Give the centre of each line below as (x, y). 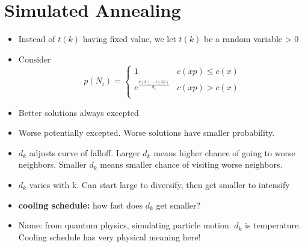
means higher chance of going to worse (224, 152)
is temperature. (273, 225)
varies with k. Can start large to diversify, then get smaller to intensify (159, 184)
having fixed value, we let (129, 39)
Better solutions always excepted (79, 112)
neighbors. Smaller (52, 164)
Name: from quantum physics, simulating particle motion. (125, 225)
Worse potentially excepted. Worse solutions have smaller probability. (146, 133)
